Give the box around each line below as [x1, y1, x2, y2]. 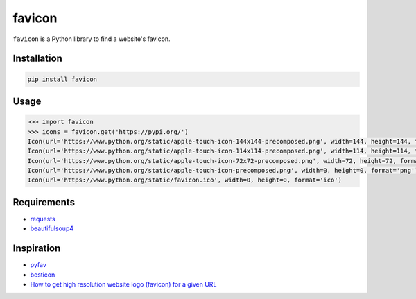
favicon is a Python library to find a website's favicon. [12, 35, 171, 43]
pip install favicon [27, 75, 97, 83]
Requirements [12, 196, 76, 208]
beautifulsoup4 [30, 224, 74, 232]
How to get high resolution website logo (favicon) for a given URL [30, 280, 217, 289]
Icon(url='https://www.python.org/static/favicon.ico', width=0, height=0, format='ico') [27, 176, 343, 184]
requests [30, 214, 55, 223]
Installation [12, 53, 62, 65]
